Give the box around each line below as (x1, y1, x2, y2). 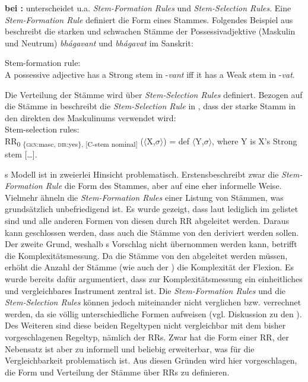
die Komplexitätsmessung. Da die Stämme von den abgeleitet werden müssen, (5, 249, 288, 261)
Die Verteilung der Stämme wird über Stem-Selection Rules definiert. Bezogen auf (5, 88, 303, 100)
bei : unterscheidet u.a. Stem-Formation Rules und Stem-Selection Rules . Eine (5, 2, 291, 14)
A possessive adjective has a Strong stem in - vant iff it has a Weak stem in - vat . (5, 68, 295, 80)
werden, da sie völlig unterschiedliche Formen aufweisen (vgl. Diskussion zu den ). (5, 307, 302, 320)
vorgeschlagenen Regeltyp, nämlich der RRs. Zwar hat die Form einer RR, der (5, 330, 289, 343)
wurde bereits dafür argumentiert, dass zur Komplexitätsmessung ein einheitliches (5, 273, 303, 285)
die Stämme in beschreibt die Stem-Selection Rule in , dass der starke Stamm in (5, 100, 296, 112)
